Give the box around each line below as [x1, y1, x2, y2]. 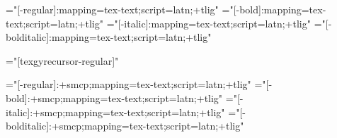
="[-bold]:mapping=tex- [222, 2, 326, 16]
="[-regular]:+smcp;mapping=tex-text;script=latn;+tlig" [6, 77, 251, 92]
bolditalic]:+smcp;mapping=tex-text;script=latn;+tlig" [6, 118, 244, 133]
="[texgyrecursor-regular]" [6, 53, 119, 68]
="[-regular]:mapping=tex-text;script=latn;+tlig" [6, 2, 219, 16]
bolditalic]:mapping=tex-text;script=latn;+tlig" [6, 30, 212, 44]
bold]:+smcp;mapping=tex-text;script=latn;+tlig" [6, 90, 223, 105]
